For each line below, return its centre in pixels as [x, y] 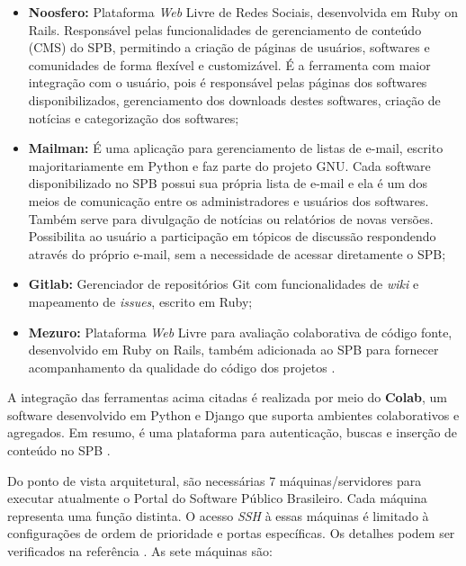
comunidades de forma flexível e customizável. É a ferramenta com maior [229, 64]
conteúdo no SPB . [59, 450]
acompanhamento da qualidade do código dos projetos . [182, 367]
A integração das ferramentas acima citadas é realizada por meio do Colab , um [227, 397]
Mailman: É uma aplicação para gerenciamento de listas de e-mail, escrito [236, 148]
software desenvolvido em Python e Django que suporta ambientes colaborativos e [233, 414]
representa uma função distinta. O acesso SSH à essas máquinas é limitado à [218, 515]
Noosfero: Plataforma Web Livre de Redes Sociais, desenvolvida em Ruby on [243, 12]
